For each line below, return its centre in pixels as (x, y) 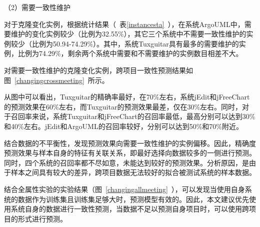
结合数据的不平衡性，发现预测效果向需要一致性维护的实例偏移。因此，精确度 (130, 143)
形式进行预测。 (42, 218)
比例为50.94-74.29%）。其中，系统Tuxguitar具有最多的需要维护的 (135, 43)
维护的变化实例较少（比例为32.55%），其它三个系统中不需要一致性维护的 (128, 34)
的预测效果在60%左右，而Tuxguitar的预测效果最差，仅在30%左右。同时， (123, 106)
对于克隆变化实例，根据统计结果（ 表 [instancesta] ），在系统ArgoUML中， (124, 24)
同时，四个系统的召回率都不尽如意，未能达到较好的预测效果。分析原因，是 (126, 162)
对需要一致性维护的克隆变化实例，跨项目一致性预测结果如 (98, 70)
